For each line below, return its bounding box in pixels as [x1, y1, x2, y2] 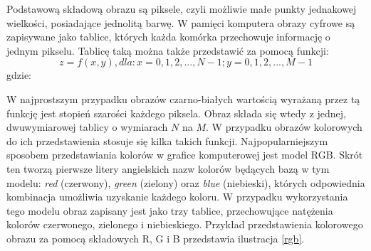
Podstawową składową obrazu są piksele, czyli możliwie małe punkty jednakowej [6, 1, 357, 16]
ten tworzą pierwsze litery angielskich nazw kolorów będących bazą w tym [6, 161, 330, 176]
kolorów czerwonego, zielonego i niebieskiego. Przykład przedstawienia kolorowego [6, 217, 363, 232]
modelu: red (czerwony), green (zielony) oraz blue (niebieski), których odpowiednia [6, 175, 365, 190]
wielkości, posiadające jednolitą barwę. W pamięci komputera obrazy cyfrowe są [6, 15, 355, 30]
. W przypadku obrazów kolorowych [206, 119, 362, 134]
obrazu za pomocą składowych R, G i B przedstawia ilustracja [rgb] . [6, 230, 305, 245]
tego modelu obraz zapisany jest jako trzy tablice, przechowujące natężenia [6, 203, 333, 218]
